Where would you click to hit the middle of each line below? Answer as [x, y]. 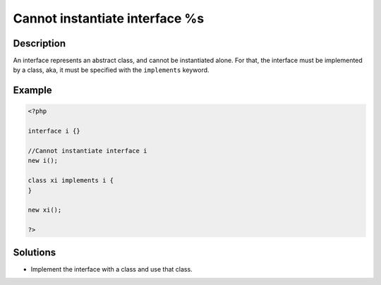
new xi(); [45, 210]
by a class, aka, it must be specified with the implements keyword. [111, 70]
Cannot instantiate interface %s [109, 18]
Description [40, 43]
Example [32, 91]
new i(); [43, 161]
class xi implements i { [71, 181]
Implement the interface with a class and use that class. [112, 269]
